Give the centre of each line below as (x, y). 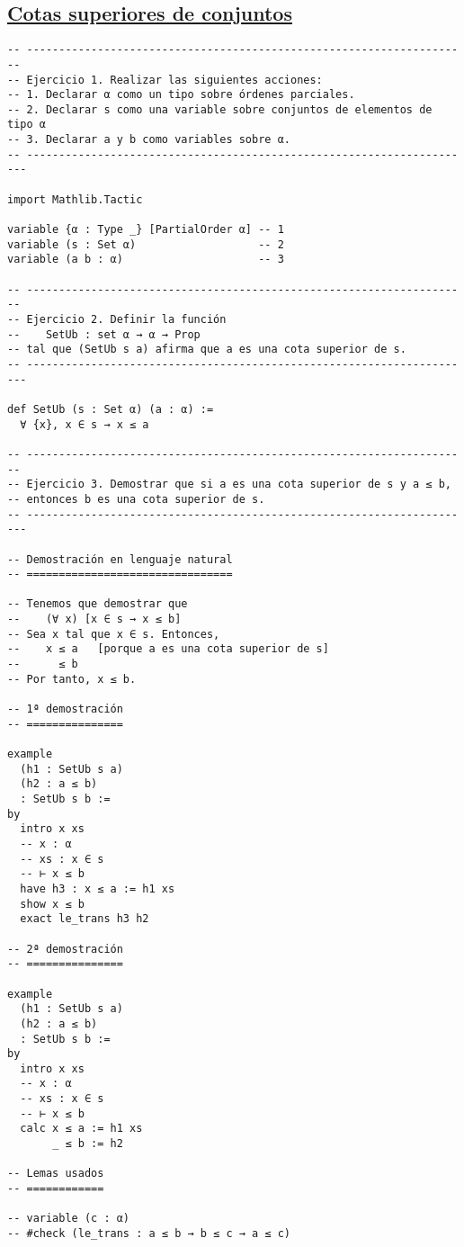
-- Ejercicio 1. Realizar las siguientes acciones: (165, 80)
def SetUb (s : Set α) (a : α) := (111, 409)
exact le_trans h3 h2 (85, 919)
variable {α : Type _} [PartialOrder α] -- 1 (146, 230)
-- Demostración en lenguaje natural (120, 559)
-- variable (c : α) (69, 1219)
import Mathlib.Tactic (75, 199)
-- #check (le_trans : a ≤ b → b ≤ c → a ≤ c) (149, 1234)
